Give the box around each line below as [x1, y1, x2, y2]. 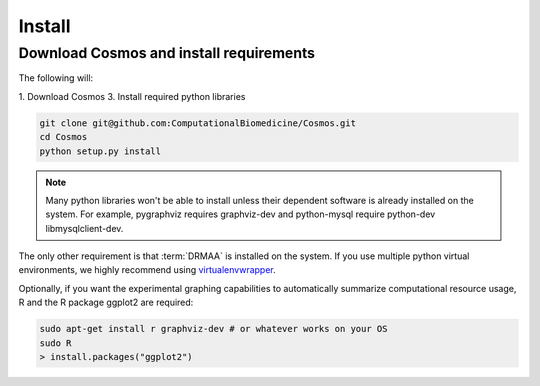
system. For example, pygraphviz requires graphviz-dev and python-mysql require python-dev [45, 208, 436, 220]
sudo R [39, 337, 72, 349]
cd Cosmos [39, 131, 88, 143]
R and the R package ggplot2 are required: [18, 296, 194, 309]
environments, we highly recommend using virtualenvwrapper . [18, 264, 277, 276]
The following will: [18, 72, 94, 84]
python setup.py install [39, 145, 162, 157]
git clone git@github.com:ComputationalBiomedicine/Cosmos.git [39, 117, 357, 129]
